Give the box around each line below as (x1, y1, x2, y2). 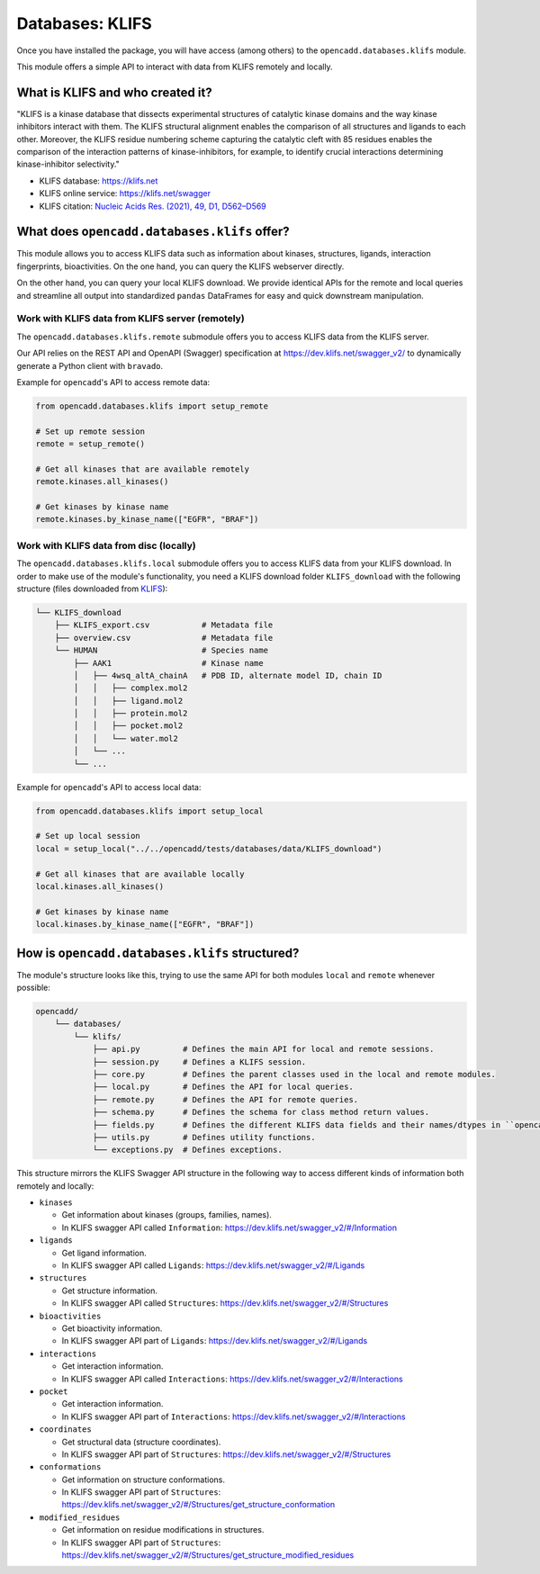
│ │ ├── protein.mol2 (73, 708, 188, 719)
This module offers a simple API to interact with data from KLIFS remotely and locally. (16, 61, 333, 72)
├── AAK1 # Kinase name (73, 658, 265, 668)
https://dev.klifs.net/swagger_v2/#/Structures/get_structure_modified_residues (61, 1550, 355, 1561)
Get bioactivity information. (61, 1323, 163, 1334)
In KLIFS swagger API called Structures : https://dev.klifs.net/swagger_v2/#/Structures (61, 1298, 389, 1309)
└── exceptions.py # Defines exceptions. (92, 1145, 283, 1156)
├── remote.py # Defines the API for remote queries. (92, 1094, 359, 1104)
